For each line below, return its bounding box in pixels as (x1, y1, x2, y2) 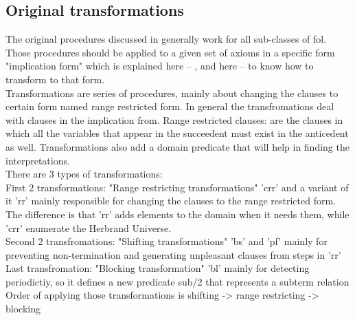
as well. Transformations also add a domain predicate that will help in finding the (5, 139, 350, 153)
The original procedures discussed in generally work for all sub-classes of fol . (5, 32, 327, 46)
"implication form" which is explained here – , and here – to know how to (5, 58, 314, 73)
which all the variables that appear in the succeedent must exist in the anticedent (5, 126, 349, 140)
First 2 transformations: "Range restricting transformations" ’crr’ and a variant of (5, 180, 349, 194)
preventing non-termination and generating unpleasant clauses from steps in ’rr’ (5, 247, 341, 262)
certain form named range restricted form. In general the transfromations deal (5, 99, 334, 114)
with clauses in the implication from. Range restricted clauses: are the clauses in (5, 112, 343, 127)
